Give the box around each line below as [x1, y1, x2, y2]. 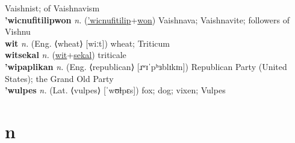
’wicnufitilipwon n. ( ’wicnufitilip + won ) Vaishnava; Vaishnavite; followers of [5, 13, 290, 26]
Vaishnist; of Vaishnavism [5, 2, 100, 14]
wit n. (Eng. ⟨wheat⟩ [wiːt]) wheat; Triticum [5, 36, 170, 49]
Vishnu [5, 25, 31, 38]
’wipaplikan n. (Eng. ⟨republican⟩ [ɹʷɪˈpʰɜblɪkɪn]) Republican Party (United [5, 60, 287, 72]
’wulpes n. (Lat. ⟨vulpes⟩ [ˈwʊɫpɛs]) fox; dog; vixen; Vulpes [5, 84, 226, 96]
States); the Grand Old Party [5, 72, 114, 84]
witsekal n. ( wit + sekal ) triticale [5, 48, 126, 61]
